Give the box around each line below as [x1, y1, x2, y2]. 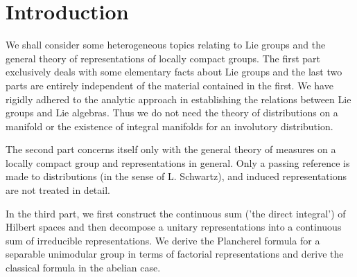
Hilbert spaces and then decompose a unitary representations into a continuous [6, 220, 342, 234]
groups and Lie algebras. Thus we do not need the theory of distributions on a [6, 105, 338, 120]
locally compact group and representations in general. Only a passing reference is [6, 155, 350, 170]
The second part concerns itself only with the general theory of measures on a [6, 142, 336, 157]
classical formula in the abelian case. [6, 260, 161, 275]
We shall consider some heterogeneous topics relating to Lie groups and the [6, 37, 326, 52]
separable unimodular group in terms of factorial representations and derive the [6, 247, 344, 261]
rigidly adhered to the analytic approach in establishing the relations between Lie [6, 91, 351, 106]
